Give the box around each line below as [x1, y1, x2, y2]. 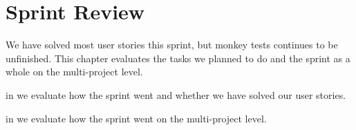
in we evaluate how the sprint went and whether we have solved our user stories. [6, 87, 346, 102]
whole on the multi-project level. [6, 64, 143, 79]
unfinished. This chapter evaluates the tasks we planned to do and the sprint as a [6, 50, 350, 65]
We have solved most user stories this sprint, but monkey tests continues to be [6, 37, 338, 52]
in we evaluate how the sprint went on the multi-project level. [6, 111, 267, 125]
